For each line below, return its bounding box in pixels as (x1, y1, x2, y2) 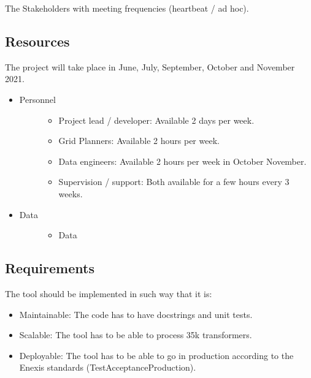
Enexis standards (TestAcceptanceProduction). (19, 361, 196, 374)
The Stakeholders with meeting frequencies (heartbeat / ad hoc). (5, 2, 249, 14)
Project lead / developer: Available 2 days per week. (58, 113, 255, 126)
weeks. (58, 187, 83, 200)
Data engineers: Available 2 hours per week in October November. (58, 154, 307, 167)
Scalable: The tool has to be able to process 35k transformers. (19, 328, 252, 341)
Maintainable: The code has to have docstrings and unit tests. (19, 308, 253, 320)
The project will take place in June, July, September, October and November (5, 60, 295, 73)
